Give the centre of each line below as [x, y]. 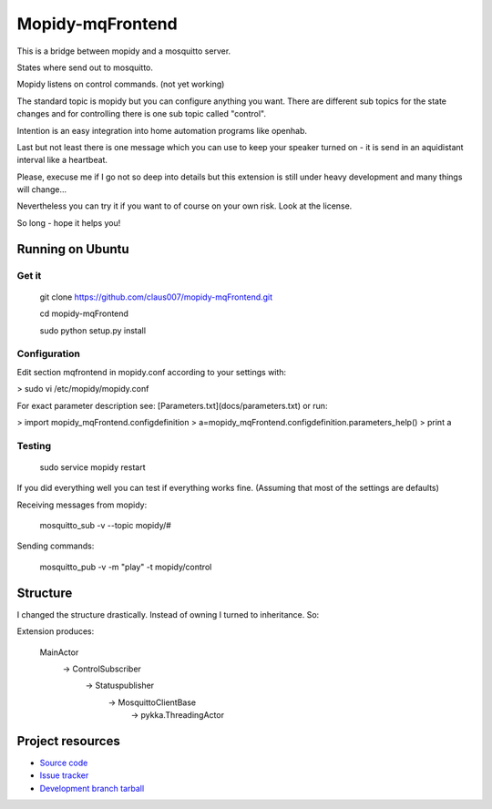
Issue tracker [64, 775]
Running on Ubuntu [73, 249]
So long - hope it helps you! [69, 222]
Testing [34, 445]
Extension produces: [56, 631]
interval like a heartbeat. [62, 160]
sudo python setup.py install [92, 330]
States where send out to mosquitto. [85, 67]
